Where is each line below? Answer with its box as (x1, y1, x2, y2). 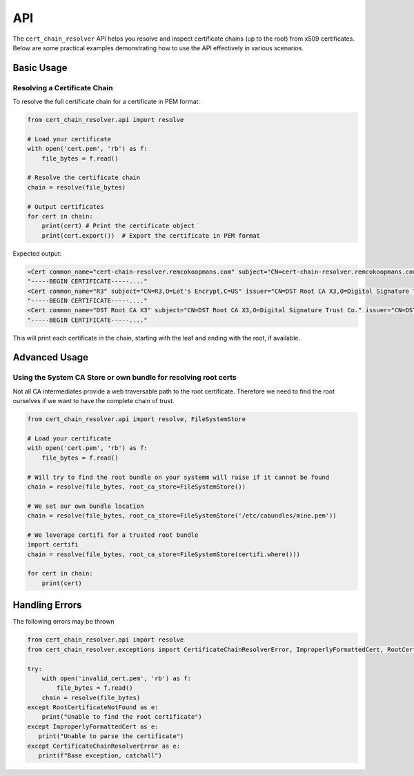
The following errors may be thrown (12, 617, 115, 626)
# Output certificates (27, 203, 104, 210)
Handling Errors (12, 600, 82, 611)
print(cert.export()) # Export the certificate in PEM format (41, 232, 261, 239)
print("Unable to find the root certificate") (41, 713, 203, 721)
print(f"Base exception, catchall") (38, 752, 162, 759)
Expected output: (12, 249, 62, 258)
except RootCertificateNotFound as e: (27, 704, 159, 711)
